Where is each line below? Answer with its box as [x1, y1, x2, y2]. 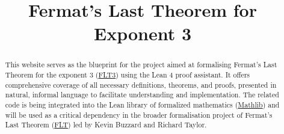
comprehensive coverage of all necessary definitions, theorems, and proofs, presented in [5, 79, 277, 90]
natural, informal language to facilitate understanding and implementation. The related [5, 90, 279, 100]
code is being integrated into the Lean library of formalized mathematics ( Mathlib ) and [5, 99, 280, 109]
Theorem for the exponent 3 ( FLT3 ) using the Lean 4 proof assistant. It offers [5, 70, 250, 80]
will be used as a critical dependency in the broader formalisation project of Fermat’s [5, 109, 273, 120]
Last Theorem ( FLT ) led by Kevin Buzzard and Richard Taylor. [5, 120, 207, 130]
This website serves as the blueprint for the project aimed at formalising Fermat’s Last [5, 59, 277, 70]
